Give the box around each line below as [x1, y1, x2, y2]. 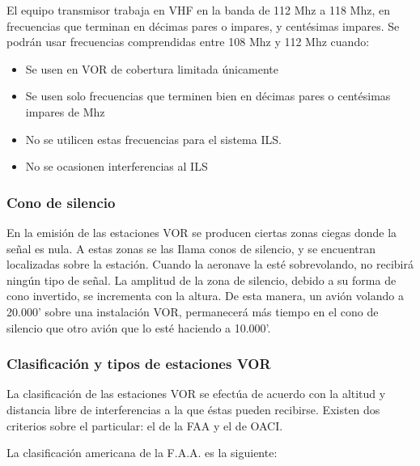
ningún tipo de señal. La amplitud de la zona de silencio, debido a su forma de [6, 271, 397, 288]
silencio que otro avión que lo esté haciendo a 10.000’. [6, 319, 271, 336]
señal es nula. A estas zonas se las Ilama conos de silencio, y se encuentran [6, 239, 376, 256]
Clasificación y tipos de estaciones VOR [6, 354, 271, 374]
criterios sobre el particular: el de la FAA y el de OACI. [6, 417, 283, 434]
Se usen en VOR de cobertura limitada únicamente [25, 60, 279, 77]
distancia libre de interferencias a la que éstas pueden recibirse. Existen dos [6, 400, 380, 417]
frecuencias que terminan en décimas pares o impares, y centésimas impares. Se [6, 17, 400, 34]
